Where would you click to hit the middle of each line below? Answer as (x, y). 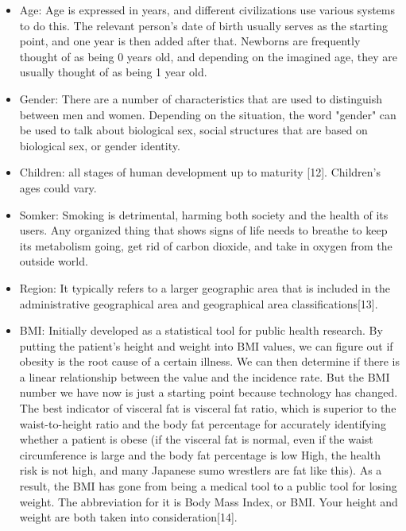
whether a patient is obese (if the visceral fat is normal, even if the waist (196, 439)
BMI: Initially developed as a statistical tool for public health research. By (201, 330)
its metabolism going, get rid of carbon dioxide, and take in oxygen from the (206, 245)
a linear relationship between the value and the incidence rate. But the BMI (205, 376)
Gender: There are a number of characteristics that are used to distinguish (201, 98)
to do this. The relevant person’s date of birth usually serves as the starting (203, 25)
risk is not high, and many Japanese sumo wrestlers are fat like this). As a (201, 470)
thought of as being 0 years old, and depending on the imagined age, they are (208, 56)
